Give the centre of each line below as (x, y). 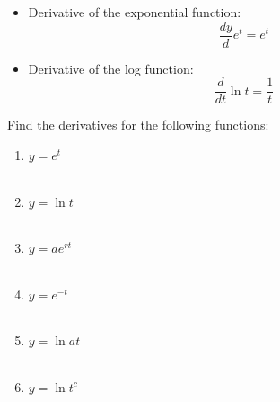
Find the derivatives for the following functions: (138, 125)
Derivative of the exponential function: (135, 12)
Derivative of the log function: (111, 68)
